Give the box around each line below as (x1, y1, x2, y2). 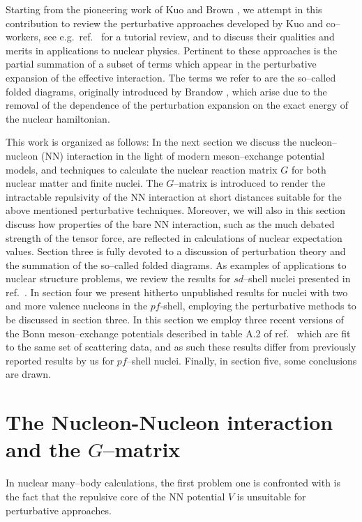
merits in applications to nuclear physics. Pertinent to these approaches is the (6, 43, 338, 57)
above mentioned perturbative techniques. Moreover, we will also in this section (6, 203, 345, 217)
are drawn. (6, 367, 52, 381)
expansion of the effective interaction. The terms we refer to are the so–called (6, 70, 336, 84)
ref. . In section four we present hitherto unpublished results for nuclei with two (6, 284, 348, 299)
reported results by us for (6, 353, 114, 367)
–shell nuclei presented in (243, 271, 351, 286)
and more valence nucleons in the (6, 298, 148, 313)
